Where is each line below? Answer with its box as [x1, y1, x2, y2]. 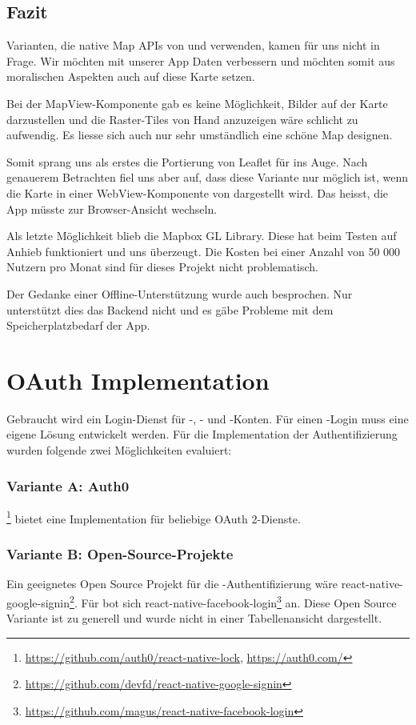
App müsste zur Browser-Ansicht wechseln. [6, 200, 218, 217]
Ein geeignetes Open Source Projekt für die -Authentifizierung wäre [6, 575, 338, 592]
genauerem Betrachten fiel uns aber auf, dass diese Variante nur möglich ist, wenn [6, 169, 409, 186]
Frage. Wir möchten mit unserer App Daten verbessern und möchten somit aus [6, 52, 395, 69]
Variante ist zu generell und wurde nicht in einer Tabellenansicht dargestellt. [6, 610, 382, 627]
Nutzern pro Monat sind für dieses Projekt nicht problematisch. [6, 258, 319, 275]
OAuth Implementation [6, 363, 270, 396]
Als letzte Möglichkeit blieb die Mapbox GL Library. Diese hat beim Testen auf [6, 227, 397, 244]
